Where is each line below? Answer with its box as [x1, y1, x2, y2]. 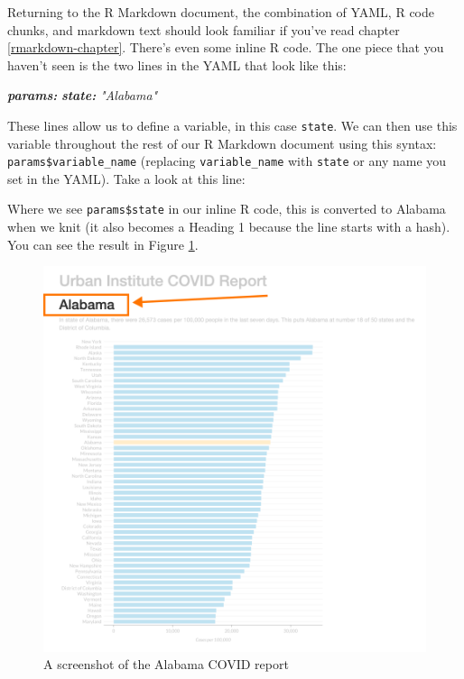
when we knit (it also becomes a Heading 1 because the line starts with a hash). [7, 217, 450, 236]
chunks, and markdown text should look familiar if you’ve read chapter [7, 20, 400, 39]
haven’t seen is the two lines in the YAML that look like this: [7, 55, 347, 74]
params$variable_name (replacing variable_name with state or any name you [7, 151, 447, 170]
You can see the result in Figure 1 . [7, 234, 199, 253]
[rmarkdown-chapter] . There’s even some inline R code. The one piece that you [7, 38, 444, 57]
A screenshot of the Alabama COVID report [43, 655, 289, 674]
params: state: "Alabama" [7, 86, 158, 105]
